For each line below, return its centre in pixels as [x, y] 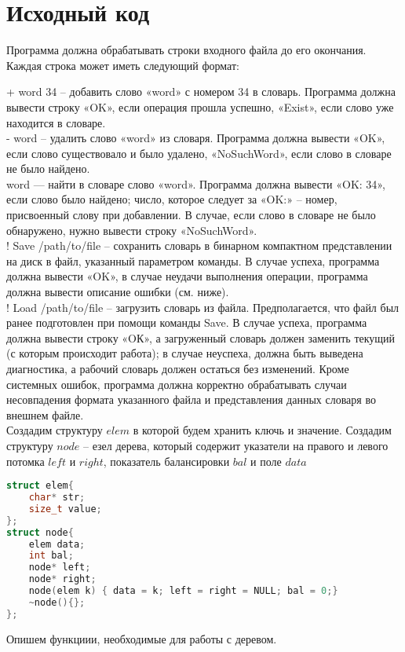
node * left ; [60, 568]
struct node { [40, 532]
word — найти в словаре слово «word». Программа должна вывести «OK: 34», [196, 183]
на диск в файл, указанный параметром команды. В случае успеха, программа [193, 260]
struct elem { [40, 486]
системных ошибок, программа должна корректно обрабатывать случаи [177, 384]
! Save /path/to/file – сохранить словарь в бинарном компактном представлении [199, 245]
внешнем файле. [45, 414]
